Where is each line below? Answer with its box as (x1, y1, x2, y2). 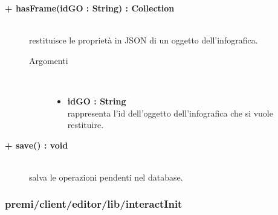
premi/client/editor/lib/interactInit (5, 196, 183, 211)
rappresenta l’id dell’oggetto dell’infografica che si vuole (67, 106, 273, 119)
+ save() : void (5, 138, 68, 151)
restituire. (67, 118, 104, 131)
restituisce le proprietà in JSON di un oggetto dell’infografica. (29, 34, 258, 47)
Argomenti (29, 54, 68, 66)
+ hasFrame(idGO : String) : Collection (5, 2, 175, 14)
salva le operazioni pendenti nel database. (29, 170, 183, 183)
